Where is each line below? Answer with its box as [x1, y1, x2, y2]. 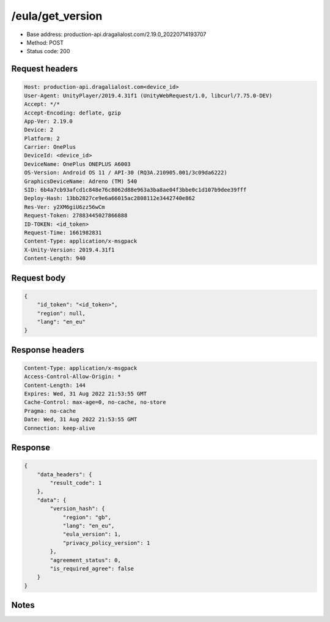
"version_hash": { [50, 505, 105, 512]
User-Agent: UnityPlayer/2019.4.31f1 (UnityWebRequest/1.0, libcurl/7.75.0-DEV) [24, 92, 273, 99]
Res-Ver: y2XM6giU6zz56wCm [24, 203, 105, 211]
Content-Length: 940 [24, 255, 86, 262]
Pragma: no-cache [24, 407, 76, 414]
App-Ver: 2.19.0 [24, 118, 73, 125]
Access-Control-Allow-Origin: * [24, 373, 122, 380]
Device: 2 [24, 126, 54, 133]
